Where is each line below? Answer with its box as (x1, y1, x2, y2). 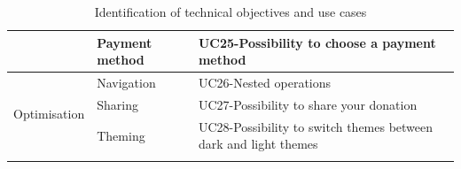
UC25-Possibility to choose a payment (198, 33, 436, 51)
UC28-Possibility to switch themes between (198, 117, 434, 135)
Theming (97, 126, 145, 144)
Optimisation (13, 104, 85, 122)
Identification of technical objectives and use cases (94, 3, 367, 20)
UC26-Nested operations (198, 73, 332, 92)
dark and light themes (198, 134, 318, 153)
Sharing (97, 95, 138, 113)
